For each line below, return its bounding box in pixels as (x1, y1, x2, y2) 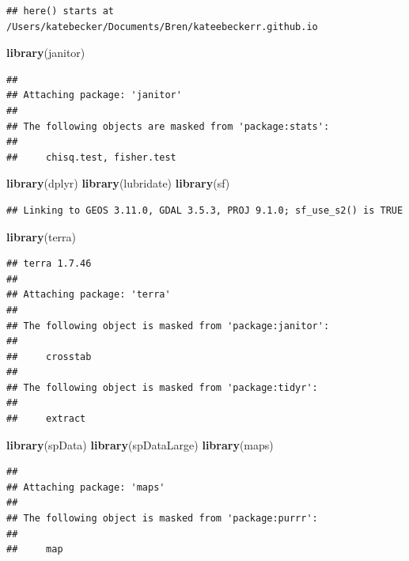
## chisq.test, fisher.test (6, 151, 176, 163)
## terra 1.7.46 (6, 258, 92, 270)
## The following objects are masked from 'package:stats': (6, 120, 330, 132)
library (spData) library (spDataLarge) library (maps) (6, 436, 274, 453)
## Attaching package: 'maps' (6, 481, 165, 493)
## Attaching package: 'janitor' (6, 89, 182, 101)
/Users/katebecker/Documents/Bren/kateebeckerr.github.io (6, 21, 318, 32)
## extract (6, 413, 86, 425)
